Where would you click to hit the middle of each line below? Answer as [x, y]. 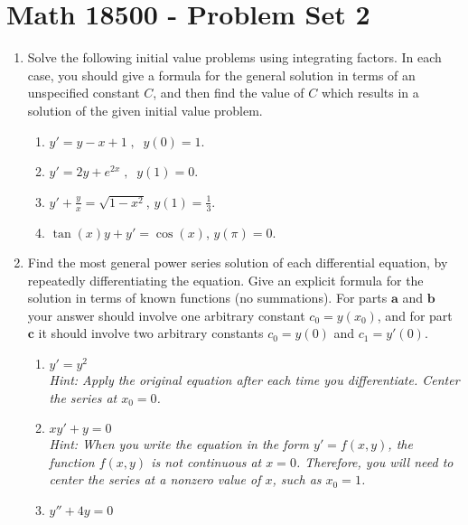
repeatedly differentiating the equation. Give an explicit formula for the [225, 280]
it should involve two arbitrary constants [151, 333]
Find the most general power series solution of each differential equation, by [238, 262]
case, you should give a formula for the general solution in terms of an [221, 75]
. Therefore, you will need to [374, 461]
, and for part [415, 315]
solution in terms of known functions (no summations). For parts [207, 298]
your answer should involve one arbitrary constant [166, 315]
